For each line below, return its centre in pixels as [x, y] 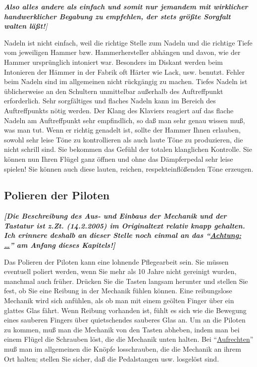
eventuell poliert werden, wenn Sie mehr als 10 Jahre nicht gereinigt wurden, [120, 271]
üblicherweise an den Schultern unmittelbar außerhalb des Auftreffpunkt [114, 91]
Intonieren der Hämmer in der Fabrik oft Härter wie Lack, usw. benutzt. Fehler [125, 71]
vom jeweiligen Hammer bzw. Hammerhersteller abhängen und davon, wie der [122, 52]
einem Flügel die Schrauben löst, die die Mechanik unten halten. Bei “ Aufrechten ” [129, 339]
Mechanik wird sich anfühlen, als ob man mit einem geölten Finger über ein [119, 300]
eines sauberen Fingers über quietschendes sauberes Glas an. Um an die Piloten [125, 320]
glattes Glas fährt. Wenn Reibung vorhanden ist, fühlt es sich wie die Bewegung [125, 310]
